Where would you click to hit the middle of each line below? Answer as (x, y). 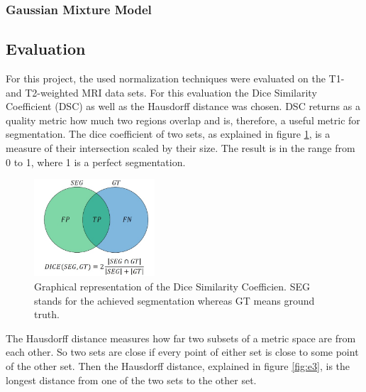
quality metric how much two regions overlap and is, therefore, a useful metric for (183, 120)
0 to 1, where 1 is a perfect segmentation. (96, 162)
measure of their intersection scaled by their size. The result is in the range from (181, 148)
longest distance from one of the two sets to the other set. (131, 380)
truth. (47, 314)
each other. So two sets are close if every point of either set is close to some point (182, 352)
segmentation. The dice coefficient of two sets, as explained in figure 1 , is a (168, 134)
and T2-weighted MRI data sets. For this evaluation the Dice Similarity (161, 92)
